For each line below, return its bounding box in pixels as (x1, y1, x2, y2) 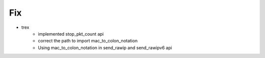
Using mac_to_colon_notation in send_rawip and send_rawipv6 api (38, 44, 172, 51)
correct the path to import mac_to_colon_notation (38, 38, 138, 44)
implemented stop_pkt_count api (38, 31, 104, 37)
